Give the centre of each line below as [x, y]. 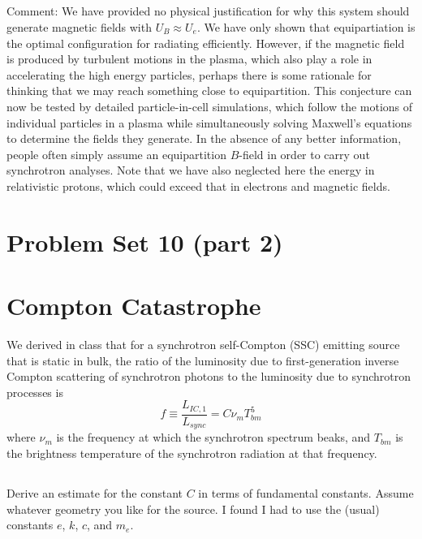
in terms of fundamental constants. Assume [306, 492]
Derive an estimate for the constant [95, 492]
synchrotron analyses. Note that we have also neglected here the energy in [191, 170]
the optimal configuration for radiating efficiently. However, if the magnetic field [206, 43]
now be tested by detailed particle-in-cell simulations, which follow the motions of [210, 106]
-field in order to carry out [304, 154]
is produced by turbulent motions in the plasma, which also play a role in [189, 59]
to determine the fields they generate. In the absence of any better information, [204, 138]
